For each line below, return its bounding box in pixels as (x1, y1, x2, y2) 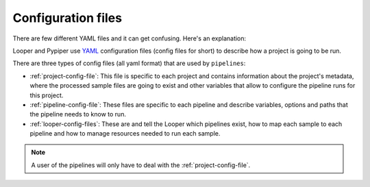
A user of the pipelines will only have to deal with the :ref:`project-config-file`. (31, 161, 251, 169)
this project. (29, 91, 64, 99)
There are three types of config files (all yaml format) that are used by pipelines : (12, 59, 246, 68)
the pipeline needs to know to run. (29, 110, 127, 119)
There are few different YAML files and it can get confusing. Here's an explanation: (12, 34, 247, 42)
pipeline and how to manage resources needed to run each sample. (29, 129, 221, 138)
